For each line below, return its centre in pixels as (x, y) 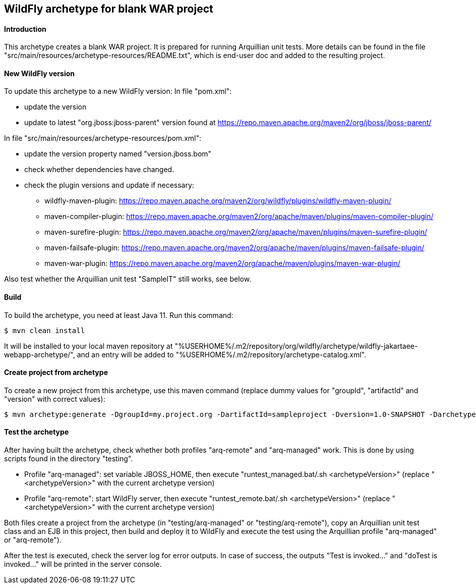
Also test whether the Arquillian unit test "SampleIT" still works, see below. (128, 279)
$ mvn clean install (45, 330)
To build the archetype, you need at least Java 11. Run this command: (119, 315)
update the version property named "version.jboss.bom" (118, 154)
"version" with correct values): (55, 399)
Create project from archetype (56, 372)
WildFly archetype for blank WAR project (109, 9)
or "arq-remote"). (33, 540)
